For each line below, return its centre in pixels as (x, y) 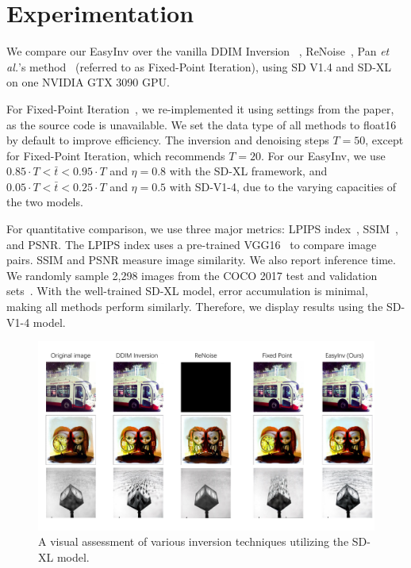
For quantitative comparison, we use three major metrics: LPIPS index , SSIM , (202, 229)
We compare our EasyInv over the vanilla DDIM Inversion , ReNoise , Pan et (198, 51)
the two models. (45, 202)
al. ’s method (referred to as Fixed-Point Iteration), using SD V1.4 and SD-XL (199, 66)
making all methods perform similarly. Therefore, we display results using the (195, 307)
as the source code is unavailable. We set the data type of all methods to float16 (202, 124)
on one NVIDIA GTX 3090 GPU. (88, 82)
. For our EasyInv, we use (323, 155)
